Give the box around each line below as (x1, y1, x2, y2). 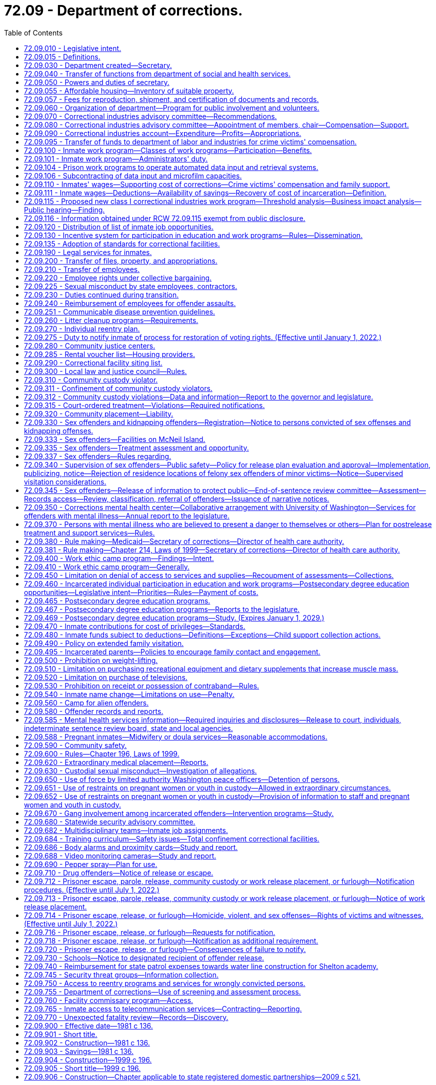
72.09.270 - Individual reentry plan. (24, 324, 140, 333)
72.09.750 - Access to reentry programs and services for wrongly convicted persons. (24, 978, 305, 987)
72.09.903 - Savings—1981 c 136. (24, 1046, 134, 1055)
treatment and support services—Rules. (24, 528, 155, 537)
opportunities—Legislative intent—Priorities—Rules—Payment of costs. (24, 587, 258, 596)
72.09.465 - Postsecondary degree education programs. (24, 596, 210, 605)
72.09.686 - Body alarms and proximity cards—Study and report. (24, 842, 238, 851)
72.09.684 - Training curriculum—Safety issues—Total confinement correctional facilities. (24, 834, 319, 843)
